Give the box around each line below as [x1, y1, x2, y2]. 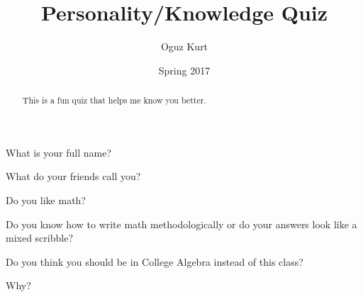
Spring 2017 [158, 62, 211, 77]
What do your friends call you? [6, 169, 141, 184]
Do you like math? [6, 192, 86, 207]
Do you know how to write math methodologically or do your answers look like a [6, 216, 357, 231]
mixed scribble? [6, 230, 74, 245]
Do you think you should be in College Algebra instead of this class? [6, 254, 303, 269]
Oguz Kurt [160, 39, 208, 54]
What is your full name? [6, 145, 112, 159]
